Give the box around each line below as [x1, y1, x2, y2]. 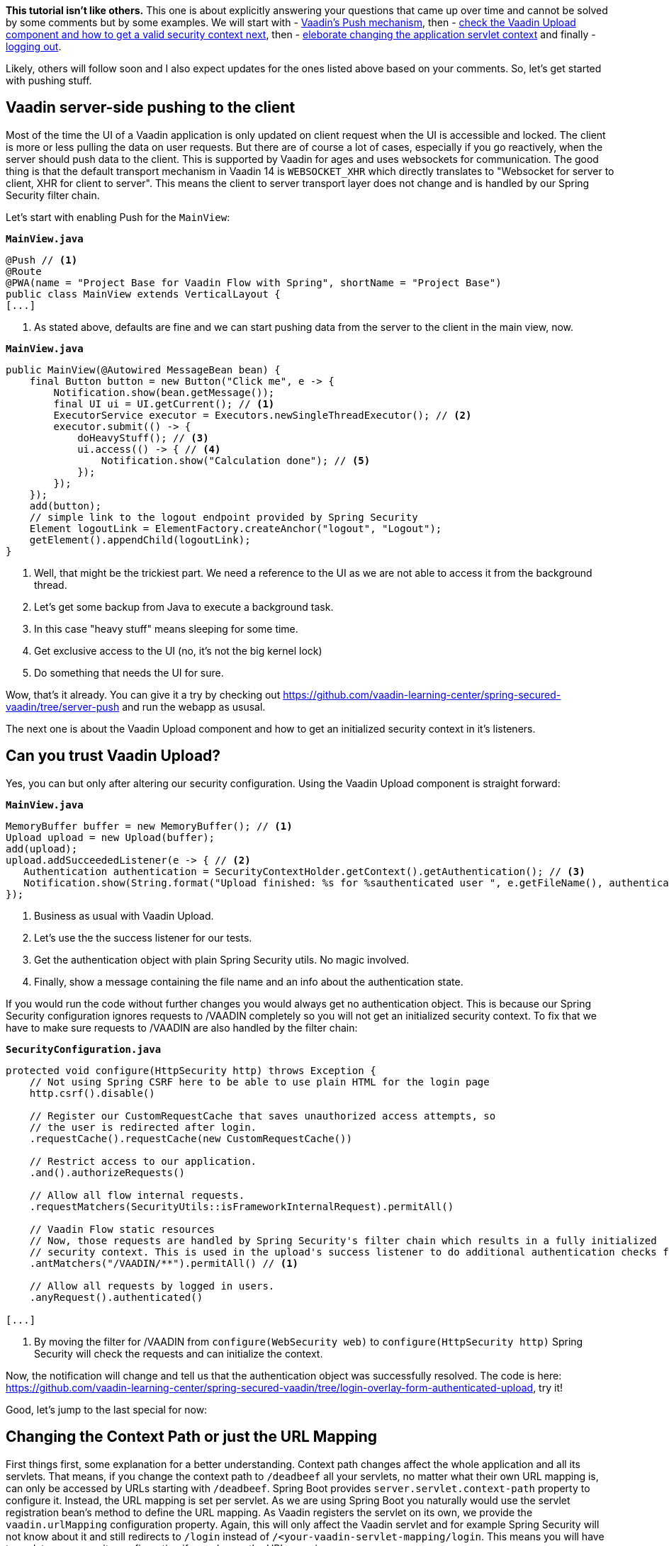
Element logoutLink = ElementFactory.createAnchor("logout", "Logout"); [29, 522, 442, 534]
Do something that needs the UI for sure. [34, 666, 224, 679]
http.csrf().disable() [29, 1087, 155, 1099]
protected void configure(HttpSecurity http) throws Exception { [6, 1064, 376, 1076]
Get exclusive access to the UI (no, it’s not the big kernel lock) [34, 644, 322, 657]
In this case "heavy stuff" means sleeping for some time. [34, 622, 298, 635]
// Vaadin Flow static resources [29, 1223, 215, 1235]
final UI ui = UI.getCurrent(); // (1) [53, 397, 275, 410]
